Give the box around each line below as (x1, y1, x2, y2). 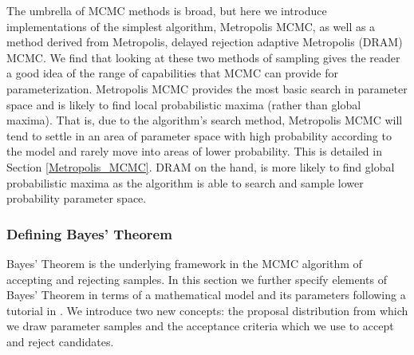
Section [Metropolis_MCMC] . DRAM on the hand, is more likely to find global (6, 158, 395, 175)
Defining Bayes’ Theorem (6, 223, 172, 243)
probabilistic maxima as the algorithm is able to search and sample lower (6, 174, 364, 191)
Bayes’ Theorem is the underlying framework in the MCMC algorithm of (6, 254, 362, 271)
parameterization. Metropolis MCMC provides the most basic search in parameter (6, 80, 408, 97)
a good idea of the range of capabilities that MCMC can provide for (6, 65, 338, 81)
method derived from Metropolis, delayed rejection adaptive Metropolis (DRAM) (6, 34, 403, 50)
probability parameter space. (6, 190, 147, 207)
